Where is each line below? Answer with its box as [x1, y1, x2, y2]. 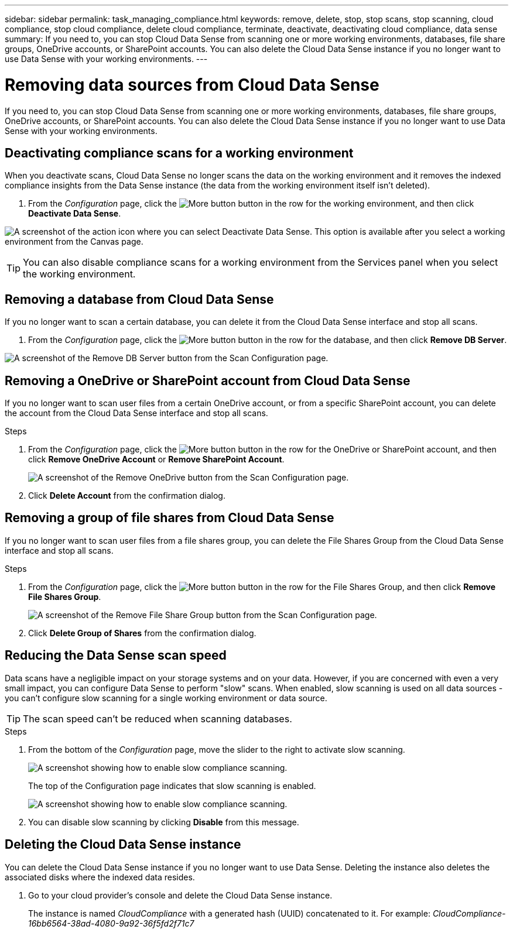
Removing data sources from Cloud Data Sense [5, 74, 379, 95]
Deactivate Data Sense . [28, 208, 121, 219]
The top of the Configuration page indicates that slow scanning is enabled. [28, 780, 316, 791]
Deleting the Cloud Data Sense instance [5, 837, 241, 852]
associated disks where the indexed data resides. [5, 872, 195, 882]
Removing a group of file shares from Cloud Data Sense [5, 510, 334, 526]
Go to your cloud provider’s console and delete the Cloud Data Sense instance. [28, 890, 333, 900]
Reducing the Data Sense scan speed [5, 648, 227, 663]
